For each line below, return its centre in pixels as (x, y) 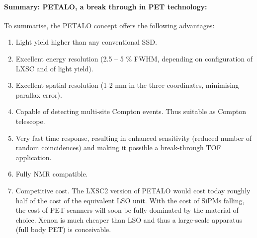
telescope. (30, 121)
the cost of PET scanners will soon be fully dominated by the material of (127, 210)
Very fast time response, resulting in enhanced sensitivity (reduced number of (134, 138)
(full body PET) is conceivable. (63, 229)
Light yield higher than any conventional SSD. (86, 42)
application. (34, 157)
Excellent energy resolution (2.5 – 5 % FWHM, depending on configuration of (134, 58)
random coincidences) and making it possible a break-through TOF (118, 148)
